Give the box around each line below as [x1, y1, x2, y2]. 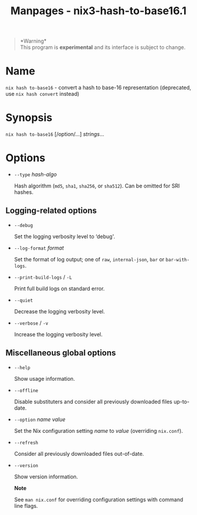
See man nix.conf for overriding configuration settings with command [14, 495, 183, 503]
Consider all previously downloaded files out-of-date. [14, 450, 145, 457]
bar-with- [165, 257, 190, 263]
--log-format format [14, 244, 64, 251]
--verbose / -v [14, 319, 48, 326]
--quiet [14, 297, 33, 303]
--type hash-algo [14, 171, 57, 178]
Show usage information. [14, 375, 75, 382]
